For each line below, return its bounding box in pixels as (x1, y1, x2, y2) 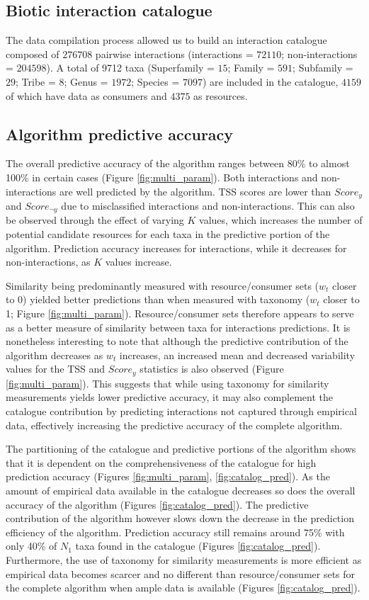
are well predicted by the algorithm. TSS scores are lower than (59, 183, 331, 198)
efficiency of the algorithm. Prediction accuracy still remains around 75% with (6, 524, 345, 539)
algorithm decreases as (6, 347, 103, 362)
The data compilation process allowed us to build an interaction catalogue (6, 33, 327, 47)
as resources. (193, 88, 248, 103)
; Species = (131, 74, 180, 89)
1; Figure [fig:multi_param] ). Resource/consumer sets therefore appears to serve (6, 306, 354, 321)
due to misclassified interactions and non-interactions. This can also (61, 198, 355, 213)
